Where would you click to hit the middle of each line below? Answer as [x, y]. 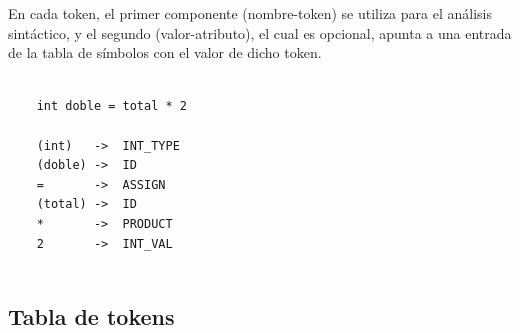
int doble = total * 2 [111, 106]
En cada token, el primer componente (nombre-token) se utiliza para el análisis [250, 13]
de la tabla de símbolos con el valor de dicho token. [165, 52]
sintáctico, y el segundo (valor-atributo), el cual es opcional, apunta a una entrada [260, 32]
